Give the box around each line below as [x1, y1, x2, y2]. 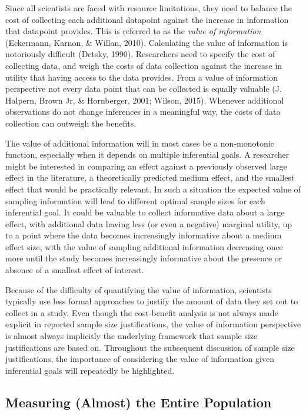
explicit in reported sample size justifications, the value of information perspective [5, 318, 301, 330]
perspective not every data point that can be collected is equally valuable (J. [5, 82, 282, 95]
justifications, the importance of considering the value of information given [5, 353, 274, 365]
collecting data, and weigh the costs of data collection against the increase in [5, 59, 282, 71]
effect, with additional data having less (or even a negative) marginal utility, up [5, 217, 292, 230]
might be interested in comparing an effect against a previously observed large [5, 160, 287, 172]
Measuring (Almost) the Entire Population [5, 393, 272, 411]
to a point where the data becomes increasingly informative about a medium [5, 229, 282, 241]
